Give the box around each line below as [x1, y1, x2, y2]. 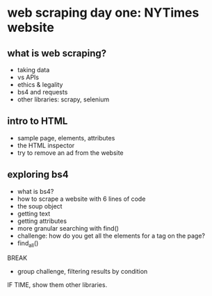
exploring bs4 [7, 169, 69, 181]
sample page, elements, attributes [17, 133, 115, 142]
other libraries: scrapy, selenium [17, 95, 110, 104]
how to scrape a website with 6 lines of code [17, 195, 146, 203]
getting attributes [17, 217, 67, 225]
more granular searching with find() [17, 224, 120, 232]
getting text [17, 209, 51, 217]
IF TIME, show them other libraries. [7, 281, 108, 289]
